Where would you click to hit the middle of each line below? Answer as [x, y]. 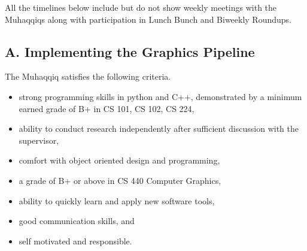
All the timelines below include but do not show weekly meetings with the [141, 7]
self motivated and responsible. [75, 241]
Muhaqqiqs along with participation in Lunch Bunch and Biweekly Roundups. [148, 19]
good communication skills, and [77, 221]
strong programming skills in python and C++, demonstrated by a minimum [160, 96]
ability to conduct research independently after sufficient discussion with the [159, 128]
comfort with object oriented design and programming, [119, 160]
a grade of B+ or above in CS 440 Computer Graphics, [120, 180]
